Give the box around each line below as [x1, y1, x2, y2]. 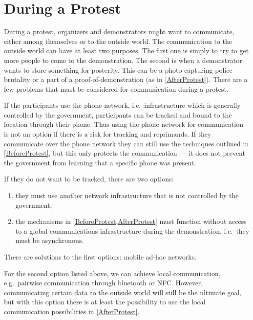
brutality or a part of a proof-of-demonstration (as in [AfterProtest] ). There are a [4, 74, 248, 84]
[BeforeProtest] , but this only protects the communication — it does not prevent [4, 148, 245, 158]
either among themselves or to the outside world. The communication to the [4, 36, 232, 46]
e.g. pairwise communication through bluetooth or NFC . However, [4, 278, 203, 288]
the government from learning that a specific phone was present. [4, 157, 196, 167]
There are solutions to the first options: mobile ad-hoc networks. [4, 252, 197, 261]
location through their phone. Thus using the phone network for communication [4, 119, 243, 129]
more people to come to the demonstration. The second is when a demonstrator [4, 55, 242, 65]
